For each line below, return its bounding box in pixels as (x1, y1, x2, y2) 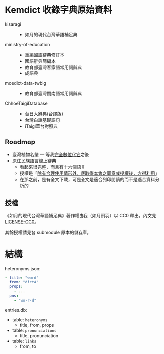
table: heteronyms (12, 316, 48, 323)
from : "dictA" (9, 280, 39, 284)
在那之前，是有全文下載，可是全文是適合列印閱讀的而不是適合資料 (19, 176, 155, 182)
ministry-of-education (5, 41, 50, 47)
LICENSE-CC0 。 (5, 219, 39, 225)
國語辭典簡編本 (24, 58, 56, 64)
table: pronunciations (12, 327, 57, 333)
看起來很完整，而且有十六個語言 (19, 164, 85, 170)
